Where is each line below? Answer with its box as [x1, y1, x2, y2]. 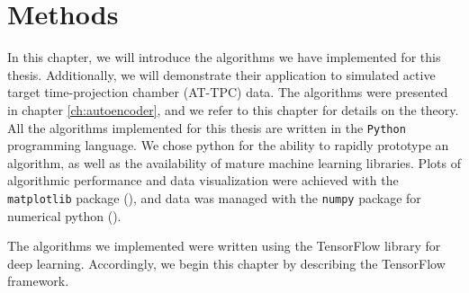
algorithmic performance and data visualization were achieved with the [7, 171, 399, 190]
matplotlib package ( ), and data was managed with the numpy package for [7, 188, 421, 207]
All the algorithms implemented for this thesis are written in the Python [7, 118, 406, 137]
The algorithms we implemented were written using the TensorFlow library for [7, 236, 441, 255]
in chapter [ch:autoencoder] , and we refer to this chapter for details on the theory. [7, 100, 459, 119]
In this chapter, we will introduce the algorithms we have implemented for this [7, 48, 441, 67]
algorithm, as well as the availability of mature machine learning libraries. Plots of [7, 153, 461, 172]
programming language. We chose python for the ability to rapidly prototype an [7, 136, 449, 155]
